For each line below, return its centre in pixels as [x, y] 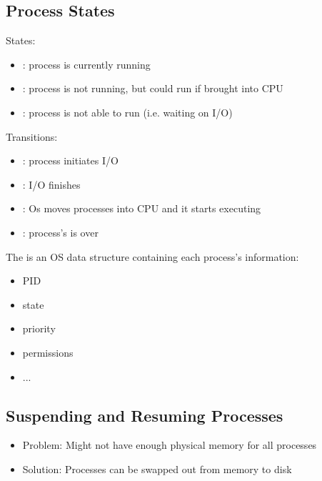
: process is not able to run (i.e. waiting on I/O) [127, 112]
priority [39, 328]
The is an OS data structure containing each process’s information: [152, 256]
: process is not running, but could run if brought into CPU [153, 88]
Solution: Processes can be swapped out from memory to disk [157, 468]
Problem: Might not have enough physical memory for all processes [170, 445]
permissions [48, 352]
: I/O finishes [51, 184]
